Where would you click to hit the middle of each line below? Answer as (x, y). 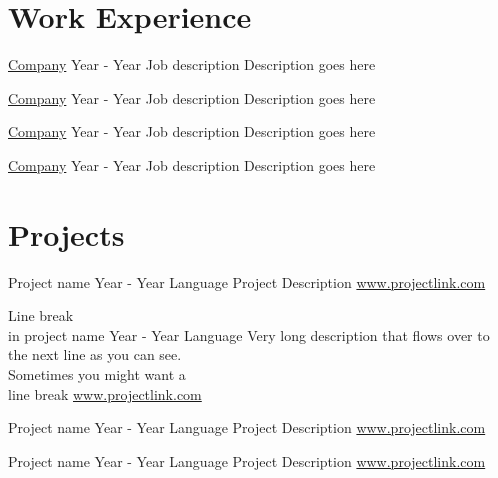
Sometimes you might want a (97, 374)
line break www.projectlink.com (105, 393)
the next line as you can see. (95, 354)
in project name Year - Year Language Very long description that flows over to (249, 334)
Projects (66, 233)
